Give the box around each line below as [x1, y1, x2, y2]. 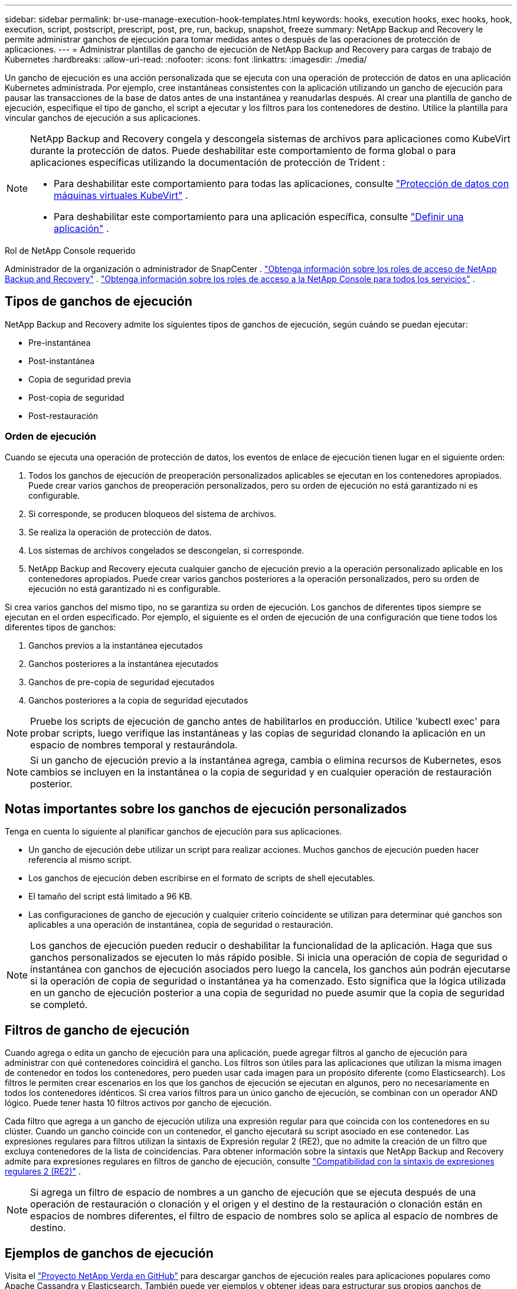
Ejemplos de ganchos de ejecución [5, 1245, 214, 1261]
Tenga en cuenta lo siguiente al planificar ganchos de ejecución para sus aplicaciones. [5, 826, 342, 837]
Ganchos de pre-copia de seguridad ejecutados [28, 676, 215, 687]
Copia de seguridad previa [28, 374, 131, 384]
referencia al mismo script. [28, 855, 132, 865]
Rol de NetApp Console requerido [5, 246, 136, 256]
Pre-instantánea [28, 337, 91, 348]
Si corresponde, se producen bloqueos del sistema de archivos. [28, 508, 277, 519]
